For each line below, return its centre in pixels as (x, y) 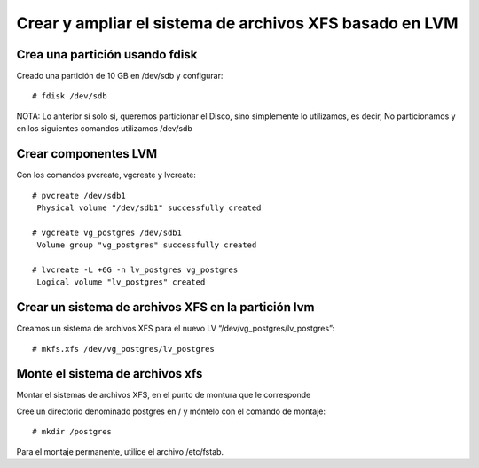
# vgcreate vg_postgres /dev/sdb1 (107, 232)
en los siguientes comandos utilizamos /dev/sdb (104, 129)
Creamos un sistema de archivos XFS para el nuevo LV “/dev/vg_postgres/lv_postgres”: (176, 329)
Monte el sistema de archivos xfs (110, 374)
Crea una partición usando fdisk (107, 55)
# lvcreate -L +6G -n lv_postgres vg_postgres (135, 269)
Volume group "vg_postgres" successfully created (147, 245)
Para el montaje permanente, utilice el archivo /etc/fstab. (120, 451)
